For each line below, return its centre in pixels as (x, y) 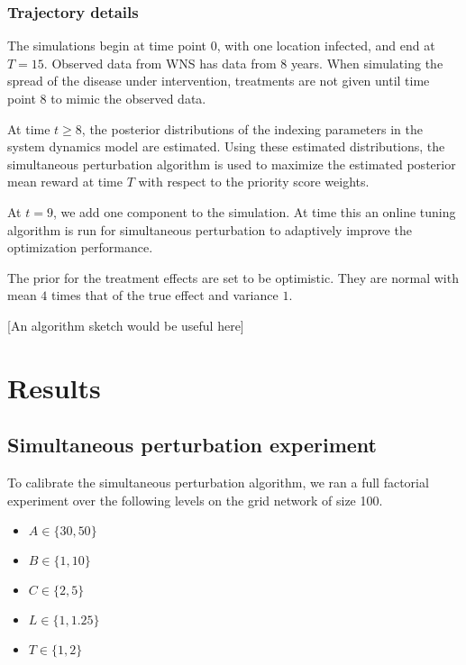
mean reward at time (65, 182)
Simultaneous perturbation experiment (192, 445)
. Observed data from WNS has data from (160, 63)
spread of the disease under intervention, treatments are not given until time (219, 81)
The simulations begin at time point (107, 46)
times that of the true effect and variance (164, 295)
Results (54, 387)
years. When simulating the (367, 63)
